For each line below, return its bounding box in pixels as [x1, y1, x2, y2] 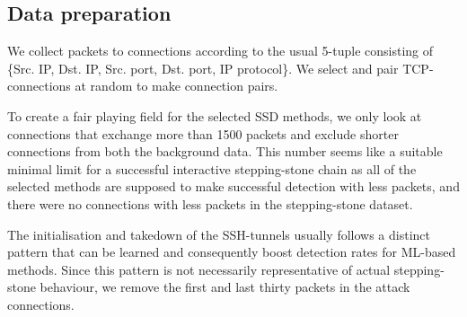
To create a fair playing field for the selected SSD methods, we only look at [7, 106, 422, 125]
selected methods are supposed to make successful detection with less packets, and [7, 177, 460, 196]
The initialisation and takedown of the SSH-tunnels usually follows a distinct [7, 225, 430, 243]
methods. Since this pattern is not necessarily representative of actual [7, 260, 391, 278]
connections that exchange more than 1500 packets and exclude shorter [7, 124, 399, 143]
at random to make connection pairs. [75, 76, 278, 95]
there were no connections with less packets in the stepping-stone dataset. [7, 194, 413, 213]
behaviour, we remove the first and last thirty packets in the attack [40, 277, 410, 296]
